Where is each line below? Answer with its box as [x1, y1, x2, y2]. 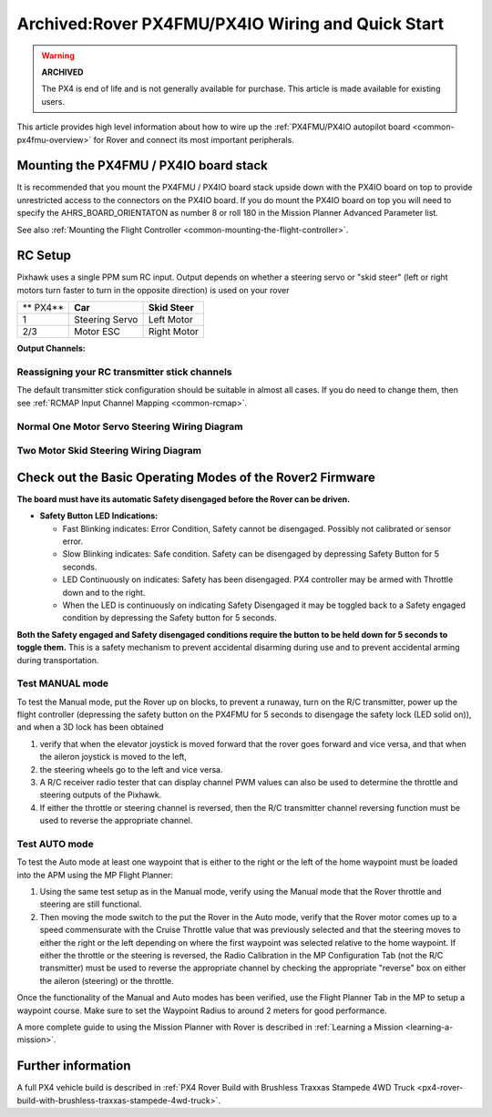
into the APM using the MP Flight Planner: [16, 869, 173, 880]
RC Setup [16, 248, 72, 263]
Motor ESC [74, 325, 121, 338]
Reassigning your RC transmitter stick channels [16, 365, 232, 378]
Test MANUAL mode [16, 677, 109, 690]
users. [41, 96, 66, 107]
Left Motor [148, 313, 193, 326]
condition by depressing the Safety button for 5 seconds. [62, 612, 277, 623]
